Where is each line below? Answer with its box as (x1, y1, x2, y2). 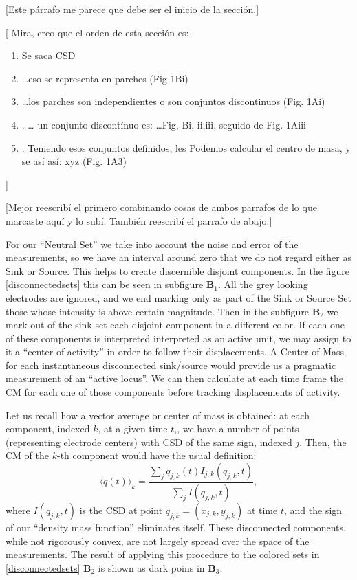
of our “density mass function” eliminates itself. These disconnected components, (6, 520, 346, 534)
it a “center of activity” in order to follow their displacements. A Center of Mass (6, 344, 345, 359)
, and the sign (283, 502, 343, 517)
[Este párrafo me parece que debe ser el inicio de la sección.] (6, 2, 259, 16)
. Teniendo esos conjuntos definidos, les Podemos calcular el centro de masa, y (21, 140, 351, 155)
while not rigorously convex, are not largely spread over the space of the (6, 533, 310, 548)
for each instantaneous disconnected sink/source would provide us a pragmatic (6, 357, 336, 372)
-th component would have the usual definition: (56, 448, 257, 462)
